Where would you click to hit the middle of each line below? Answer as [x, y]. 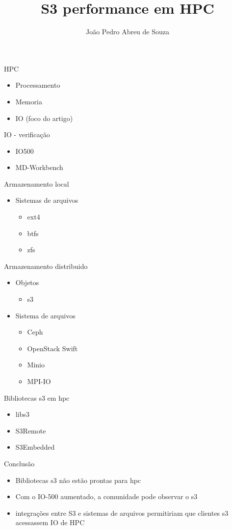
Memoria [29, 101]
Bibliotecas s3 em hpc [37, 397]
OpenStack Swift [52, 348]
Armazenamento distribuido [46, 266]
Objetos [27, 282]
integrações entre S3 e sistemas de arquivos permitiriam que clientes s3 [122, 513]
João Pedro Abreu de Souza [128, 32]
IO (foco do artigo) [44, 118]
